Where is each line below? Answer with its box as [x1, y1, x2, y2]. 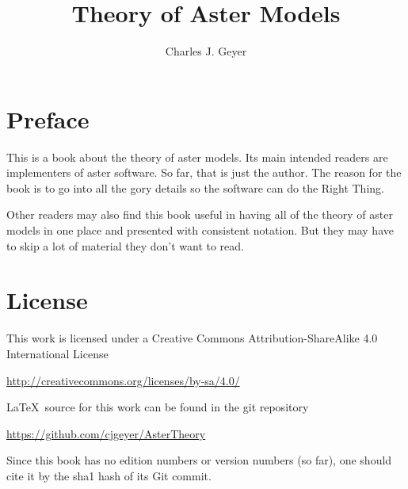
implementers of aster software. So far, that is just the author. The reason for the [6, 164, 402, 181]
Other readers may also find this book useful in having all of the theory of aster [6, 206, 393, 223]
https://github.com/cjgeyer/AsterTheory [6, 425, 206, 441]
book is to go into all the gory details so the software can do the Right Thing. [6, 179, 384, 196]
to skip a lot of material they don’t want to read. [6, 237, 244, 254]
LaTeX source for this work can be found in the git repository [6, 399, 309, 415]
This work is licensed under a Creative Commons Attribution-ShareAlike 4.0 [6, 330, 378, 346]
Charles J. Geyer [165, 43, 247, 59]
